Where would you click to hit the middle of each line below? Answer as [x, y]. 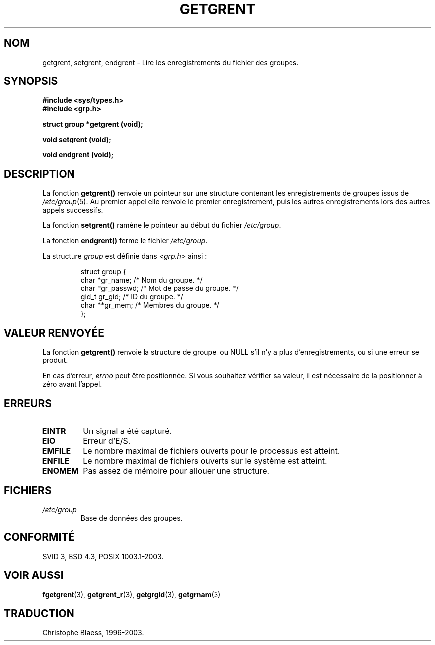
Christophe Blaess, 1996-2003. [93, 633]
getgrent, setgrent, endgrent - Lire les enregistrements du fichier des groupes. [171, 62]
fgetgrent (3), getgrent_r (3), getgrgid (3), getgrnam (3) [132, 594]
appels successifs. [73, 210]
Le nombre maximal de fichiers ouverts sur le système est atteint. [205, 461]
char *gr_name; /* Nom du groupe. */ [142, 280]
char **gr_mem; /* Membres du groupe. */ [150, 305]
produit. [55, 360]
